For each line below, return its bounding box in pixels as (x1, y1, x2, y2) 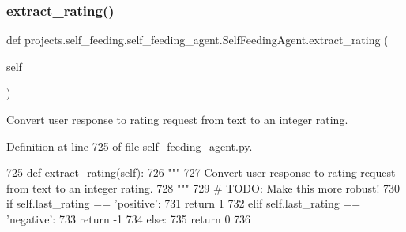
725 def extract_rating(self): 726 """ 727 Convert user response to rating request (6, 164, 396, 181)
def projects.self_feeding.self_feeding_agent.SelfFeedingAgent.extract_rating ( (6, 32, 389, 48)
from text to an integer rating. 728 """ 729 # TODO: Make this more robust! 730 (6, 179, 400, 196)
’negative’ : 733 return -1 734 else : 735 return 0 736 (6, 210, 251, 226)
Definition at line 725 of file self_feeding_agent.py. (6, 137, 253, 154)
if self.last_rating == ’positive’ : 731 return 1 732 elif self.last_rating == (6, 195, 361, 211)
